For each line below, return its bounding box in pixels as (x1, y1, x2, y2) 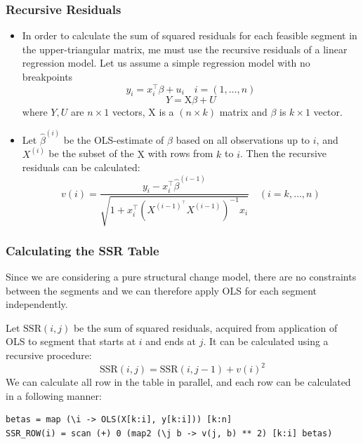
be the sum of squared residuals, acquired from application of (73, 320, 338, 335)
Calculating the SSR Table (6, 241, 159, 259)
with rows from (147, 146, 213, 161)
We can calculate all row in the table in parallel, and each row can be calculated (6, 375, 351, 389)
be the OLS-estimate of (63, 132, 164, 147)
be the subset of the (48, 146, 134, 161)
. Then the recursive (239, 146, 327, 161)
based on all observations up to (176, 132, 310, 147)
